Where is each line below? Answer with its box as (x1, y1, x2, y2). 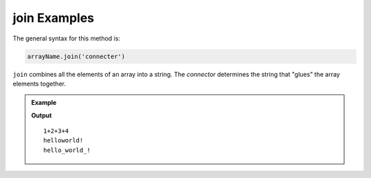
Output (31, 111, 52, 119)
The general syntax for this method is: (12, 34, 120, 42)
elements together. (12, 79, 67, 88)
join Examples (12, 10, 95, 25)
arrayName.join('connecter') (27, 52, 126, 60)
